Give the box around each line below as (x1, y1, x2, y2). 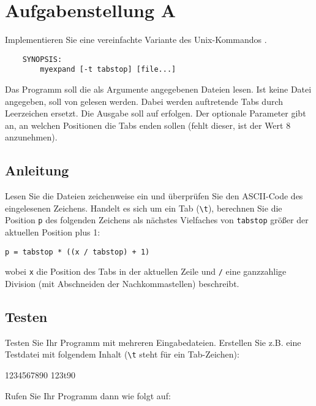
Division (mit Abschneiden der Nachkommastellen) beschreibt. (5, 277, 239, 290)
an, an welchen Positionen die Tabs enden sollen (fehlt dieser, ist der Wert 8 (5, 118, 291, 131)
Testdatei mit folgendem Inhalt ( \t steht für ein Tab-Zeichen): (5, 348, 239, 361)
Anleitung (5, 161, 69, 180)
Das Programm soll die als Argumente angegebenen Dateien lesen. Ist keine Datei (5, 83, 312, 96)
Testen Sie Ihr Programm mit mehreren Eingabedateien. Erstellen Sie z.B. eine (5, 335, 301, 348)
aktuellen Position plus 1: (5, 226, 100, 239)
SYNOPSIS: (22, 55, 62, 64)
